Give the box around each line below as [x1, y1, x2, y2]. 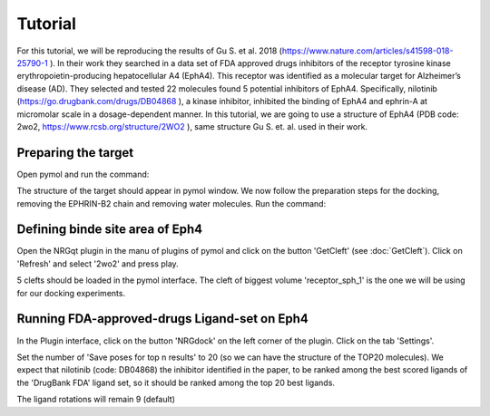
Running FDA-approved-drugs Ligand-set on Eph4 [16, 311, 309, 326]
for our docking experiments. [16, 287, 126, 298]
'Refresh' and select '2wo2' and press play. [16, 258, 179, 269]
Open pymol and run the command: [16, 169, 150, 179]
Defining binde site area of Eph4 [16, 222, 203, 237]
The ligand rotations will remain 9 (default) [16, 394, 176, 405]
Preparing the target [16, 145, 134, 160]
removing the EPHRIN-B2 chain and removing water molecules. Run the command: [16, 198, 327, 208]
